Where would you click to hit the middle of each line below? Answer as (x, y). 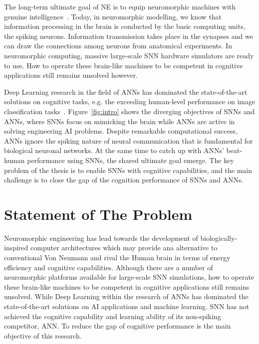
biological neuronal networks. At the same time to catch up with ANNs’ (114, 150)
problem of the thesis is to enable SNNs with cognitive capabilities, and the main (128, 170)
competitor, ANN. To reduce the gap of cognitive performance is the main (118, 326)
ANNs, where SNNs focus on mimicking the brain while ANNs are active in (120, 121)
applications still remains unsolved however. (71, 75)
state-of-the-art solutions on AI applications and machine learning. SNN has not (127, 306)
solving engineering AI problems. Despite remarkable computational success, (121, 131)
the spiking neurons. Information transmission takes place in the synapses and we (129, 36)
